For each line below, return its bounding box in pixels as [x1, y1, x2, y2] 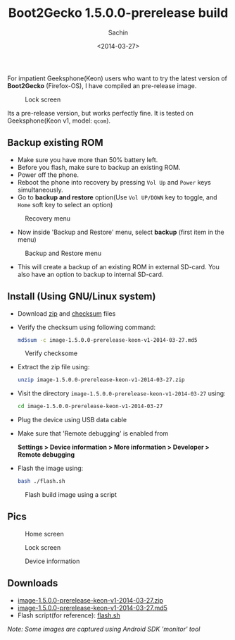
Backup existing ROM [7, 137, 103, 149]
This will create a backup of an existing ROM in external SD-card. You [17, 262, 220, 271]
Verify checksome [25, 349, 78, 357]
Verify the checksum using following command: [17, 323, 156, 331]
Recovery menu [25, 214, 71, 223]
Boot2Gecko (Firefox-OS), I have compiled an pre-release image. [7, 81, 197, 90]
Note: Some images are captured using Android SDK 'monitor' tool [7, 624, 201, 633]
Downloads [7, 577, 58, 589]
